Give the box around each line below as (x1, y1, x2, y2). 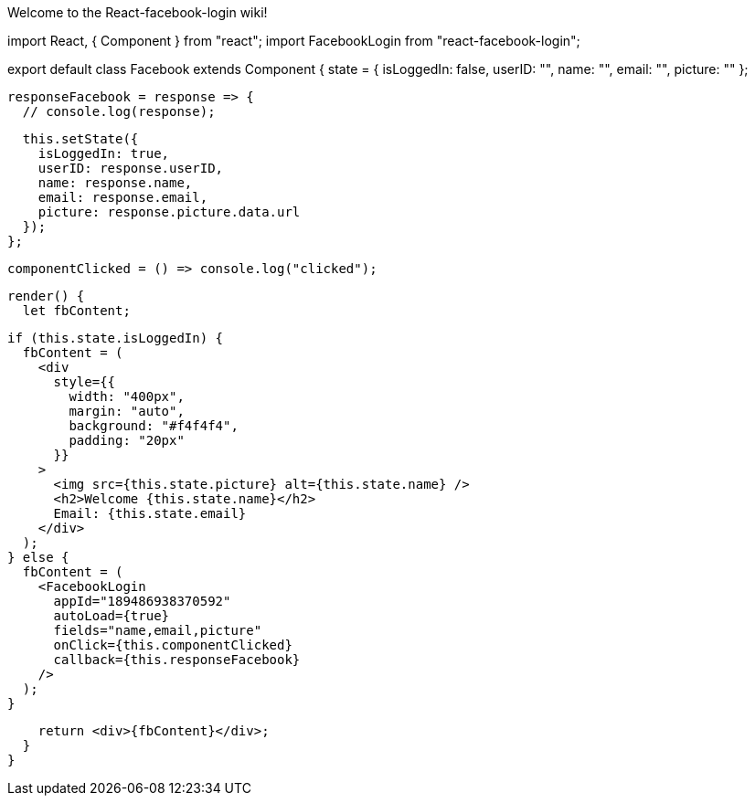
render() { (7, 289, 85, 303)
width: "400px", (69, 389, 185, 404)
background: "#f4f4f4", (69, 418, 239, 433)
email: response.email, (37, 190, 208, 205)
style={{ (53, 375, 116, 389)
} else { (7, 550, 69, 565)
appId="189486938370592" (53, 594, 231, 608)
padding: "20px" (69, 433, 185, 448)
